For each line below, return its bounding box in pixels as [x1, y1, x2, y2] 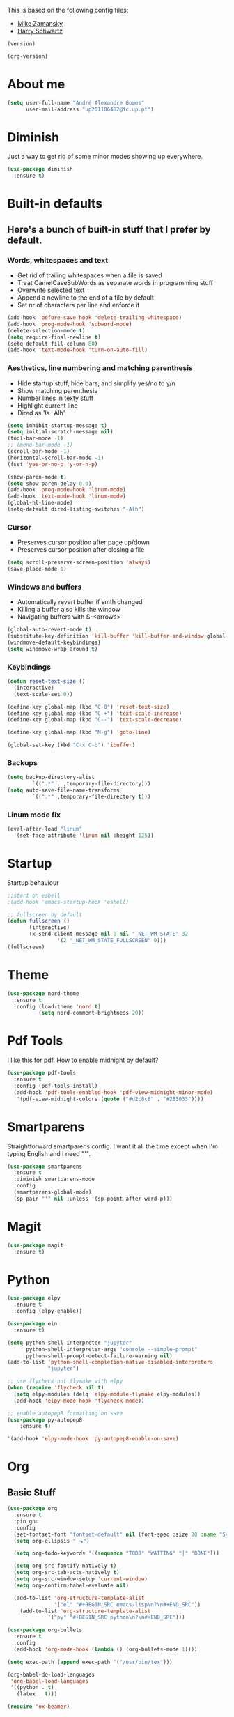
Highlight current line [17, 401, 78, 410]
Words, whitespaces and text [7, 255, 109, 265]
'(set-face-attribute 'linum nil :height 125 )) [13, 832, 155, 839]
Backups [7, 757, 38, 767]
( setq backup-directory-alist [7, 773, 95, 781]
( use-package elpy [7, 1295, 61, 1302]
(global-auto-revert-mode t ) [7, 626, 92, 633]
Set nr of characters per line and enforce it [17, 301, 140, 309]
